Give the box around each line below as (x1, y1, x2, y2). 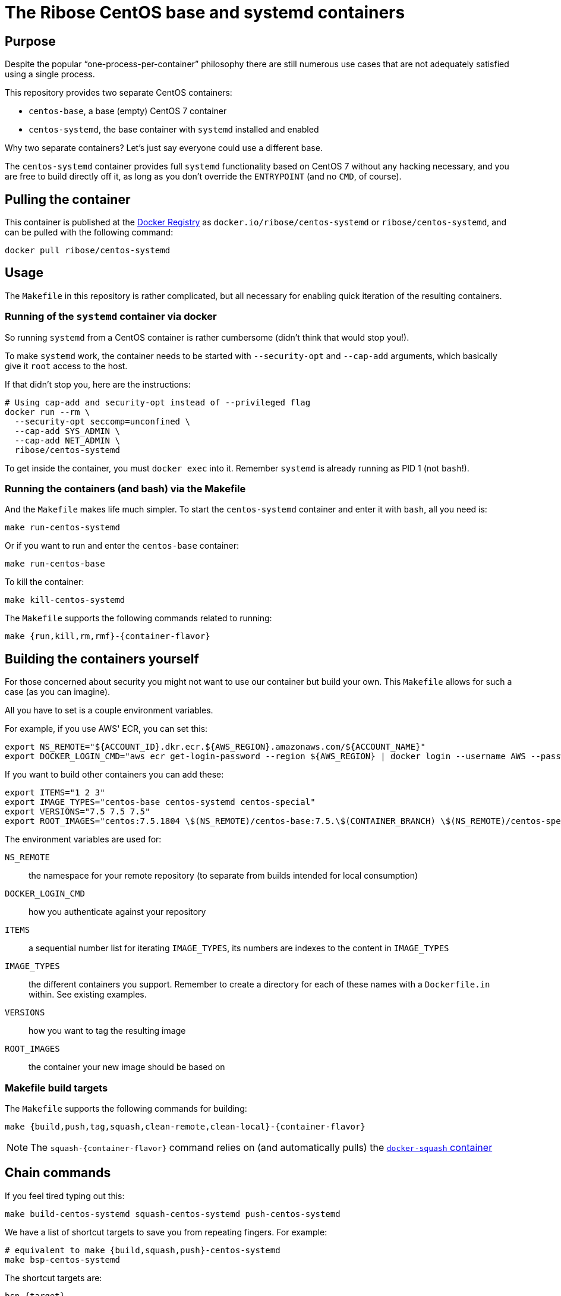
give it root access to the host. (5, 360, 128, 371)
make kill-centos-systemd (5, 595, 125, 605)
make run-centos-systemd (5, 523, 120, 533)
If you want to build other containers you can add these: (5, 769, 224, 780)
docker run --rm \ (5, 407, 90, 417)
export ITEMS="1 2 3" (5, 788, 105, 798)
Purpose (5, 33, 56, 49)
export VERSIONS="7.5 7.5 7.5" (5, 807, 150, 817)
